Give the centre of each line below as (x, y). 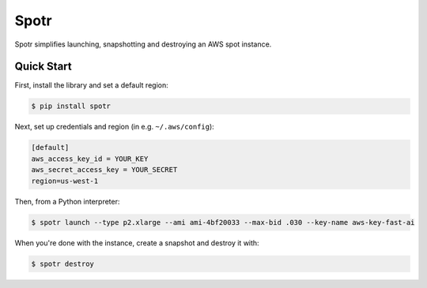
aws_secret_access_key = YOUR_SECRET (104, 170)
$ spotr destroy (63, 264)
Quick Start (43, 67)
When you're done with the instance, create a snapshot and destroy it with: (137, 243)
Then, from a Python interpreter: (67, 201)
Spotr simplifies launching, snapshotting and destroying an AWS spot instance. (143, 44)
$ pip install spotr (71, 106)
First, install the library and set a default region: (92, 85)
